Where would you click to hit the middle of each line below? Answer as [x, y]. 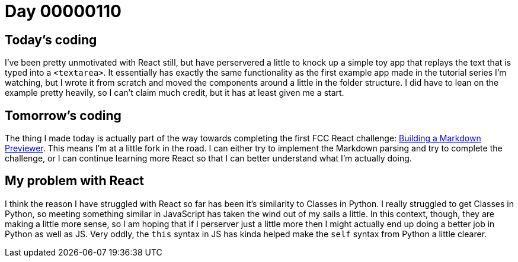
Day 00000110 [63, 11]
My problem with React [74, 181]
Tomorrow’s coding [63, 115]
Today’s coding [51, 40]
